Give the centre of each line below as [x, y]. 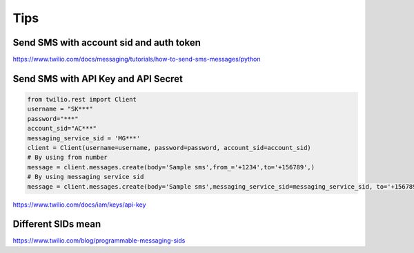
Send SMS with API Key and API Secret [98, 78]
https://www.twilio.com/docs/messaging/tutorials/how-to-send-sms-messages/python [137, 59]
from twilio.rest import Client [82, 100]
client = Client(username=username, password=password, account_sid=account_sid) [169, 148]
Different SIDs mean [57, 224]
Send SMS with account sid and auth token [107, 43]
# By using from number [68, 158]
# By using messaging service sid [86, 177]
